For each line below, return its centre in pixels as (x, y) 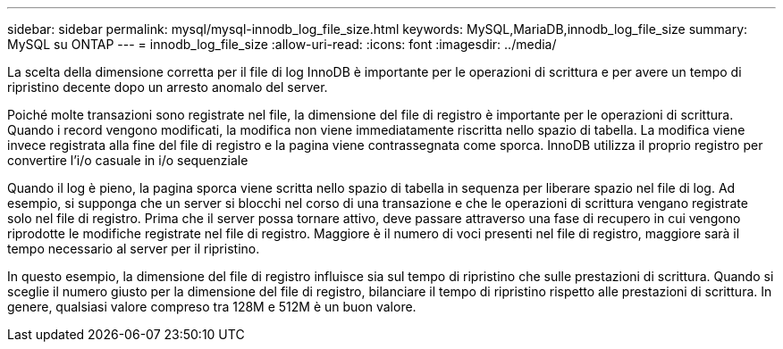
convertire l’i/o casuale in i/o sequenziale (128, 160)
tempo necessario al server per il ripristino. (134, 249)
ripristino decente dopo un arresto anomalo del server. (168, 87)
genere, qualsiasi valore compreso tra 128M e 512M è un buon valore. (212, 307)
